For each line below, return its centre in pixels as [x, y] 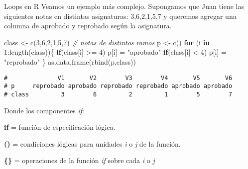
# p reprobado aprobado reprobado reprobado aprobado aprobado [118, 86]
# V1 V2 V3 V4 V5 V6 [118, 78]
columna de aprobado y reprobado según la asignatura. [88, 26]
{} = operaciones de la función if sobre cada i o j [79, 160]
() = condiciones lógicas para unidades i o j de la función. [92, 143]
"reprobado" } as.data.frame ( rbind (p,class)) [70, 61]
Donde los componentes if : [44, 110]
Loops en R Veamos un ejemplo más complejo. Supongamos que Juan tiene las [124, 6]
